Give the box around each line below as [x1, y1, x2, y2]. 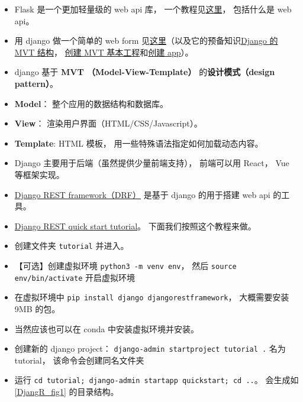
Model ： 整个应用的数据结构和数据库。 [14, 97, 169, 109]
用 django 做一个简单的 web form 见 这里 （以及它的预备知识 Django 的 [14, 34, 278, 47]
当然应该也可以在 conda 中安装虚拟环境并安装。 [14, 322, 199, 335]
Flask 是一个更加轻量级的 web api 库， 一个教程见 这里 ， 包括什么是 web [14, 3, 292, 15]
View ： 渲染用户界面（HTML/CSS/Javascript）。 [14, 117, 202, 129]
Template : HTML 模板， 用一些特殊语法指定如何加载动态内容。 [14, 137, 263, 149]
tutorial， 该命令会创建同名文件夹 [14, 354, 144, 366]
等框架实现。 [14, 168, 65, 180]
